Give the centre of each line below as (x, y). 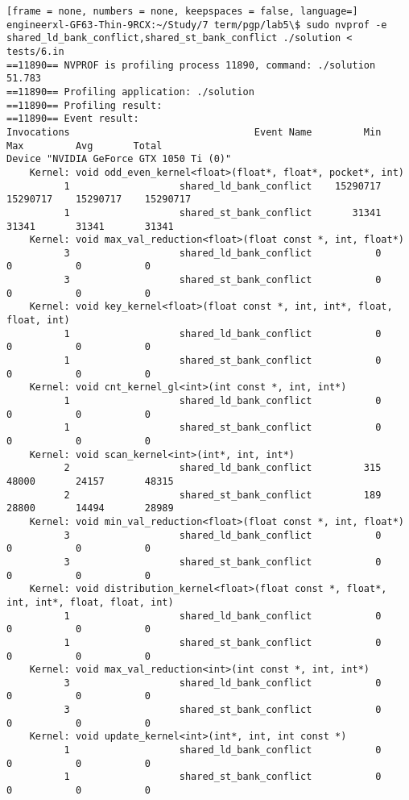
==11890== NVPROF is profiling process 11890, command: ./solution (191, 65)
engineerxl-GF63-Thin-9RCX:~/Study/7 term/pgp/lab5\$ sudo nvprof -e (197, 25)
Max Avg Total (85, 146)
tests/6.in (35, 51)
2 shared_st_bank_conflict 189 (223, 495)
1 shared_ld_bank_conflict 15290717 (223, 186)
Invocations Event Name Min (194, 132)
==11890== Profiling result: (85, 105)
